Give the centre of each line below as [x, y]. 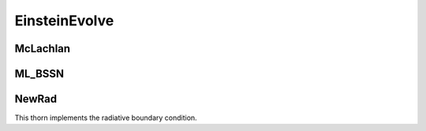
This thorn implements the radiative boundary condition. [106, 118]
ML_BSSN [39, 74]
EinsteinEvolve [64, 21]
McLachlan [43, 49]
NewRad [36, 99]
